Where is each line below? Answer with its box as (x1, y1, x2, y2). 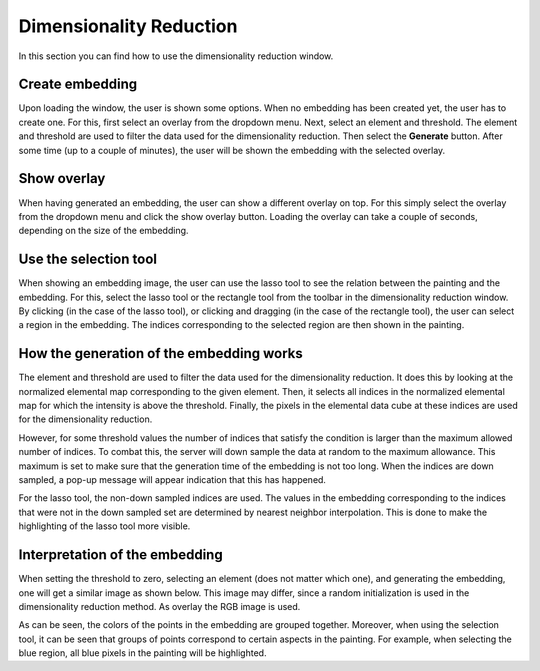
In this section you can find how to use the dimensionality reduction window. (18, 50, 334, 62)
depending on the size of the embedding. (18, 225, 189, 237)
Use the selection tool (18, 251, 157, 268)
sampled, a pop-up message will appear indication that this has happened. (18, 474, 327, 486)
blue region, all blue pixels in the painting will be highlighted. (18, 647, 267, 659)
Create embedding (18, 76, 138, 93)
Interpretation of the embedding (18, 546, 224, 564)
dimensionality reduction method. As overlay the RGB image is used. (18, 600, 301, 612)
